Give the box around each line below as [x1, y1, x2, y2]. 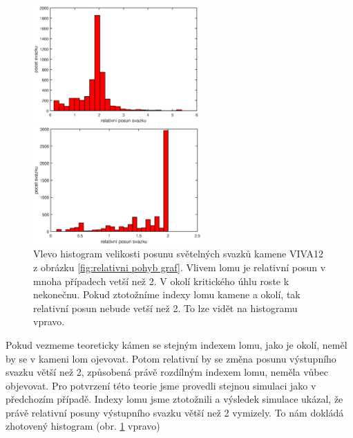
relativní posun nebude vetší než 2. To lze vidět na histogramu [33, 300, 298, 315]
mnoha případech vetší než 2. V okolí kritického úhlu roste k [33, 273, 289, 288]
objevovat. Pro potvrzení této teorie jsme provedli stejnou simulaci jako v [6, 378, 316, 392]
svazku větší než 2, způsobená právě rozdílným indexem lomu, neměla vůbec [6, 365, 328, 379]
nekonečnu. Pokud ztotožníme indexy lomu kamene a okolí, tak [33, 287, 300, 302]
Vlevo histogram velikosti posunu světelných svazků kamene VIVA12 [33, 246, 323, 261]
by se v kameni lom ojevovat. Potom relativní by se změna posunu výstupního [6, 351, 336, 365]
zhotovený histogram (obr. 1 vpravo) [6, 419, 160, 433]
